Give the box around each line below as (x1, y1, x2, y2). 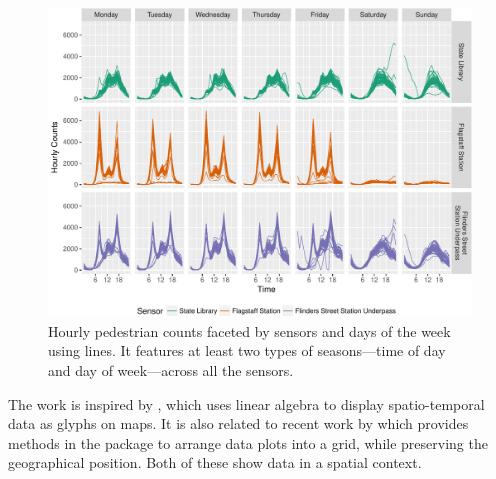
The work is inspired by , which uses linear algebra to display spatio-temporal (8, 393, 485, 414)
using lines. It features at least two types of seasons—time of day (48, 340, 446, 361)
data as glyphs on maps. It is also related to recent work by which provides (8, 413, 469, 434)
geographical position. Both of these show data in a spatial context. (8, 452, 422, 473)
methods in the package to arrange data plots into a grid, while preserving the (8, 432, 488, 453)
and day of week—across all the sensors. (48, 360, 294, 381)
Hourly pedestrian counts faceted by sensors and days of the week (48, 320, 451, 341)
